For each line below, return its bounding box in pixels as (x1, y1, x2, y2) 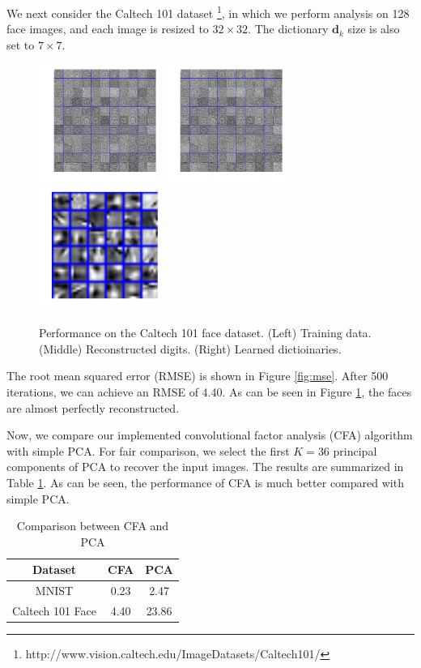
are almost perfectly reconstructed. (6, 399, 180, 416)
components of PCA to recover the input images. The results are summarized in (6, 458, 404, 475)
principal (333, 442, 377, 459)
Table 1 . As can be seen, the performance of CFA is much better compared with (6, 473, 404, 490)
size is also (347, 20, 400, 37)
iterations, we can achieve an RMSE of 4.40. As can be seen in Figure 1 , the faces (6, 383, 412, 400)
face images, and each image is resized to (6, 20, 209, 37)
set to (6, 36, 35, 53)
